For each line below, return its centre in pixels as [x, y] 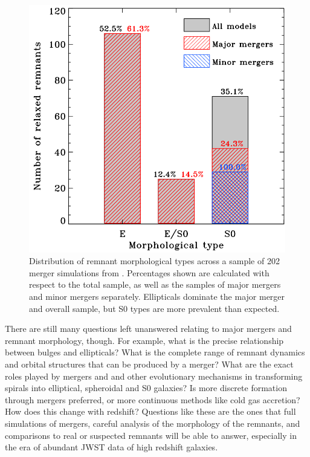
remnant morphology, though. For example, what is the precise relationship [144, 340]
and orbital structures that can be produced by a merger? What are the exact [149, 364]
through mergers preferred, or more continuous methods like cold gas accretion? [153, 399]
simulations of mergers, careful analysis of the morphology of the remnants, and [153, 423]
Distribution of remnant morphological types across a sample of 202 [154, 261]
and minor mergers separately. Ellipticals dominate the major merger [157, 297]
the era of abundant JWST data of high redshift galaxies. [111, 447]
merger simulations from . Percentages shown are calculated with [149, 272]
